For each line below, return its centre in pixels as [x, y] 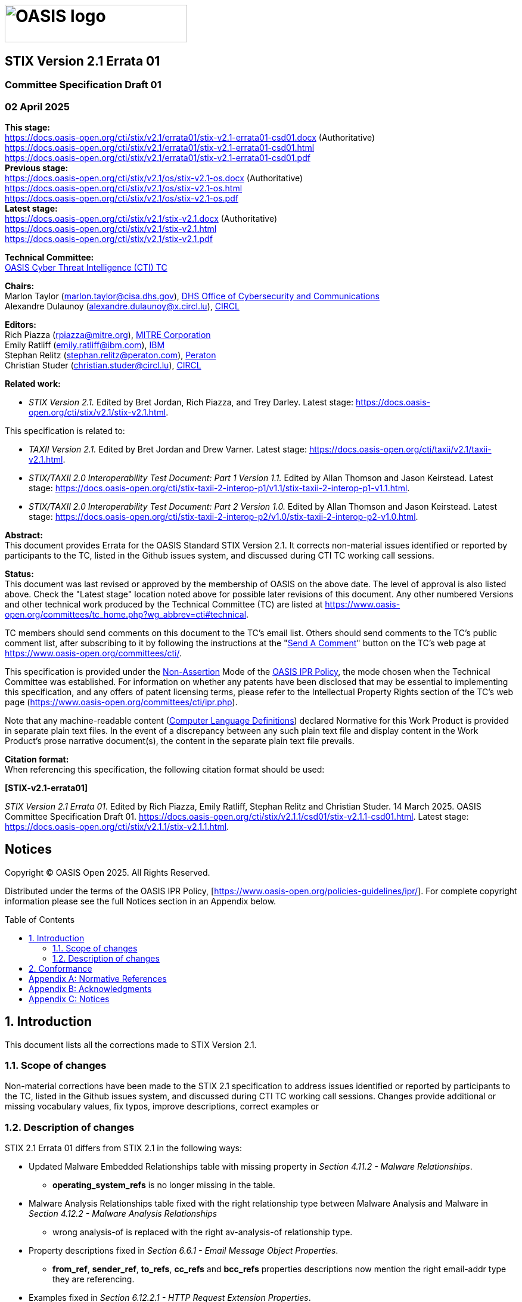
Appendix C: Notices [69, 999]
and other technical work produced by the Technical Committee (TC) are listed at [164, 604]
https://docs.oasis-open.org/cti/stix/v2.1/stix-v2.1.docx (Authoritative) [141, 218]
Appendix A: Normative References [98, 978]
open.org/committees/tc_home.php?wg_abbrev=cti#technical [126, 614]
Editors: [21, 324]
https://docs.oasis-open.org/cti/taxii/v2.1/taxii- [400, 449]
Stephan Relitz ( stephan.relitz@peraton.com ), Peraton [111, 355]
